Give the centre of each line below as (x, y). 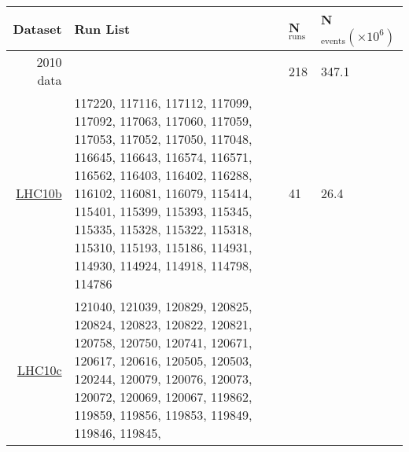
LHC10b (39, 193)
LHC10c (39, 369)
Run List (102, 29)
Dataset (37, 29)
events (333, 41)
